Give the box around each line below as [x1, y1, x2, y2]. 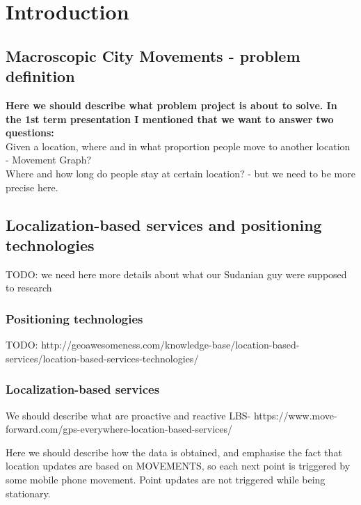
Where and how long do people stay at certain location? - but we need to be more [6, 166, 355, 180]
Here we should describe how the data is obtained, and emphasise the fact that [6, 444, 342, 459]
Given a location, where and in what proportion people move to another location [6, 138, 351, 153]
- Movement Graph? [6, 152, 92, 167]
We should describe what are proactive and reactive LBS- [6, 408, 251, 422]
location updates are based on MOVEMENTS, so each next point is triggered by [6, 458, 351, 473]
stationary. [6, 486, 51, 500]
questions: [6, 125, 54, 140]
